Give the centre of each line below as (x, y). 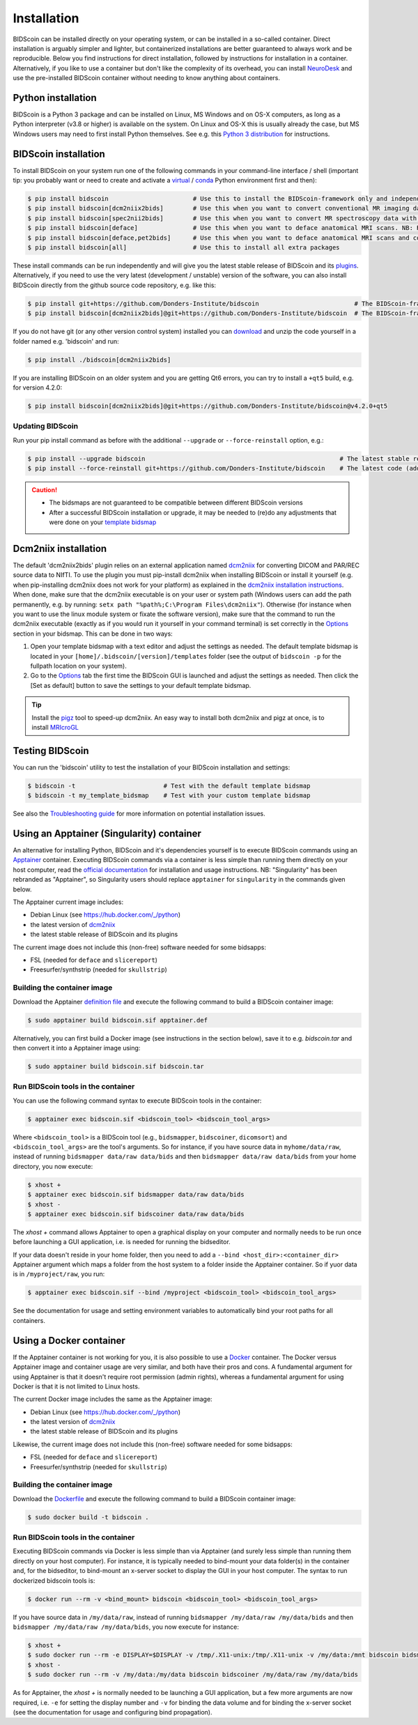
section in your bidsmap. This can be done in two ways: (93, 634)
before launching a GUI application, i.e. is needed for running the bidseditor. (122, 1242)
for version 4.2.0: (38, 388)
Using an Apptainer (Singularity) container (107, 834)
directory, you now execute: (53, 1166)
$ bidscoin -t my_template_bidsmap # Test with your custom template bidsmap (169, 796)
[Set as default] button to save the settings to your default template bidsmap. (141, 685)
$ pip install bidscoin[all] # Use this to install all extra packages (184, 248)
